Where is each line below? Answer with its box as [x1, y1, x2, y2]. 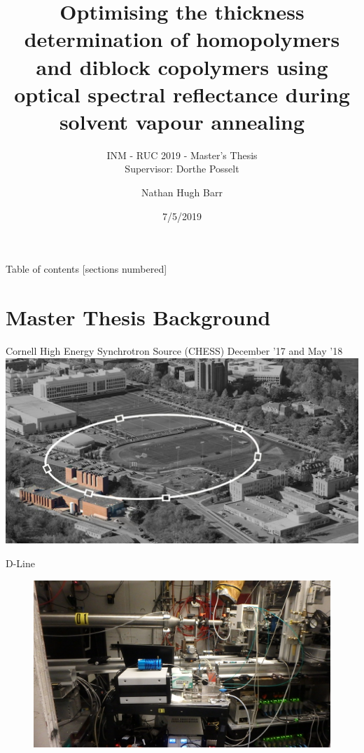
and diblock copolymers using [36, 52, 328, 81]
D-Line [6, 555, 35, 570]
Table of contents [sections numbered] [6, 262, 167, 276]
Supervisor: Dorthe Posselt [125, 161, 239, 176]
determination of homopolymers [24, 25, 340, 53]
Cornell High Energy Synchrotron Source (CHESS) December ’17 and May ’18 [6, 343, 343, 358]
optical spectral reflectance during [14, 79, 350, 108]
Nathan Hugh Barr [141, 185, 223, 200]
